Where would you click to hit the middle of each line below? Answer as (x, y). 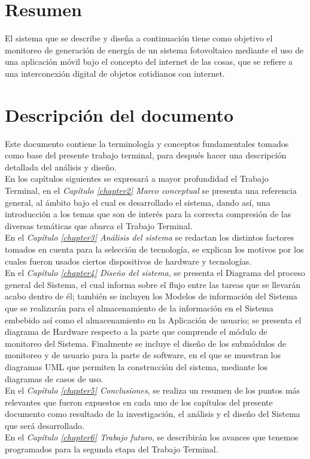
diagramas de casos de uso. (54, 378)
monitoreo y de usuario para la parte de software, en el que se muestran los (143, 355)
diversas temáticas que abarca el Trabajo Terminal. (99, 225)
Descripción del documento (119, 114)
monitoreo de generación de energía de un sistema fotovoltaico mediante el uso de (154, 49)
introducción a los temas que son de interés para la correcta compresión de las (148, 214)
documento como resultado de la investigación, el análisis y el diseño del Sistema (153, 414)
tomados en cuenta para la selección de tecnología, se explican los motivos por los (154, 249)
